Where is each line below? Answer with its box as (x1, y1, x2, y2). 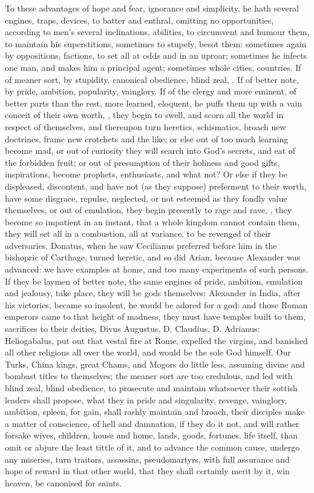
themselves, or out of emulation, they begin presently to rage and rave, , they (5, 203, 292, 216)
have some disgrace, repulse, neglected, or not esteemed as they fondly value (5, 191, 287, 204)
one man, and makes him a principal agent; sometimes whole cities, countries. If (5, 61, 301, 73)
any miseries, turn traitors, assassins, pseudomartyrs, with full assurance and (5, 452, 290, 465)
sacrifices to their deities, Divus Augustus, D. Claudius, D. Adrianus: (5, 322, 260, 335)
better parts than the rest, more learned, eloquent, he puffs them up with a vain (5, 96, 303, 109)
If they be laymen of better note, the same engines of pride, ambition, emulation (5, 274, 303, 287)
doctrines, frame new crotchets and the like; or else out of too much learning (5, 132, 289, 145)
